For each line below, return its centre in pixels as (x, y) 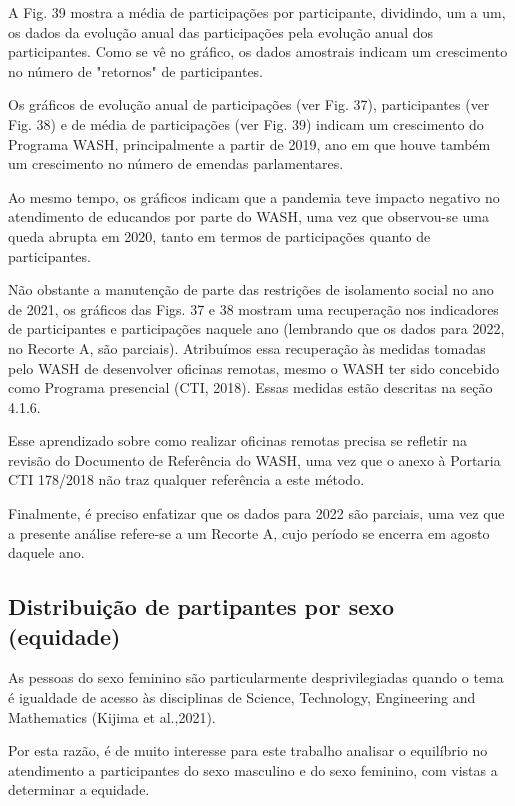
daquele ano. (46, 552)
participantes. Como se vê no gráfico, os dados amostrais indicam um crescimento (258, 51)
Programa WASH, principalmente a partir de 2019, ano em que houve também (249, 143)
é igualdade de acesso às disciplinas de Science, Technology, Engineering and (242, 697)
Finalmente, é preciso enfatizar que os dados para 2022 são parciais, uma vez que (256, 513)
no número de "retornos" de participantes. (136, 70)
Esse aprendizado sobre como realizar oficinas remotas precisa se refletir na (238, 440)
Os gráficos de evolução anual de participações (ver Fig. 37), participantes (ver (249, 104)
